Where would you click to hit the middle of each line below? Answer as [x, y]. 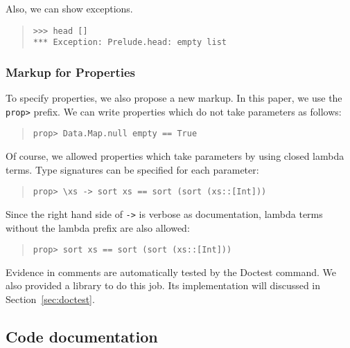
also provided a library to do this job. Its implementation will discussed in [163, 285]
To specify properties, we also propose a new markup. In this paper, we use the [174, 98]
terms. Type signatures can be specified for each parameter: [132, 169]
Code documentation [82, 336]
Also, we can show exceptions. [69, 8]
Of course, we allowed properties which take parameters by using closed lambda [175, 156]
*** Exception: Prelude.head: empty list [130, 43]
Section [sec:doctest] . [50, 299]
